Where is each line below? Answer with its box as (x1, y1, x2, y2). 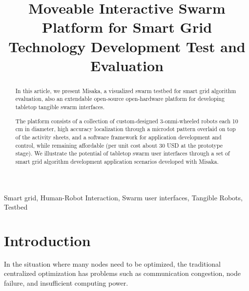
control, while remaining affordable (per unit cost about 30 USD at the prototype (15, 141, 223, 149)
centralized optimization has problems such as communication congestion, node (4, 268, 241, 278)
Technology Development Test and (8, 36, 246, 56)
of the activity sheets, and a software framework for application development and (15, 133, 222, 141)
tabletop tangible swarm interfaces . (15, 103, 104, 111)
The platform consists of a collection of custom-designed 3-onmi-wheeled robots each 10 (15, 116, 238, 125)
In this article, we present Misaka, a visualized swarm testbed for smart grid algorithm (15, 86, 236, 95)
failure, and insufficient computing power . (4, 278, 128, 288)
